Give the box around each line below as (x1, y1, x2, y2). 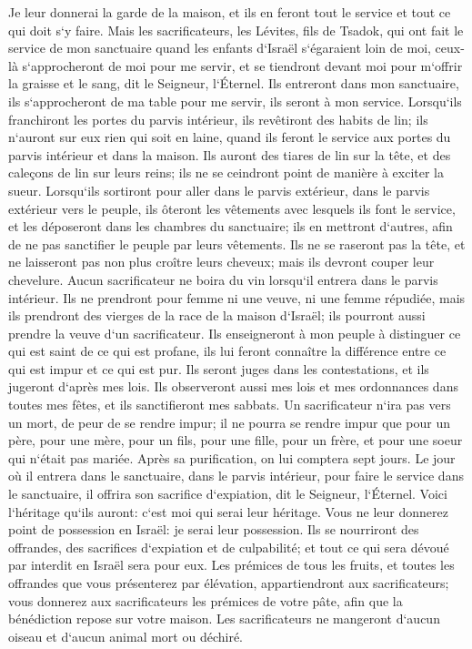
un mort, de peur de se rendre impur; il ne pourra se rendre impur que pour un (8, 412, 450, 431)
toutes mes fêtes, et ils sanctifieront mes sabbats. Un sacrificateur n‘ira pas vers (8, 395, 451, 414)
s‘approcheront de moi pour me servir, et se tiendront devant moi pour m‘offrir (22, 56, 463, 75)
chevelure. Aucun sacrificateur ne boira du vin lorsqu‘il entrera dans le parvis (8, 269, 438, 289)
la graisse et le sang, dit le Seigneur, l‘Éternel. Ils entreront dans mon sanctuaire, (8, 74, 459, 93)
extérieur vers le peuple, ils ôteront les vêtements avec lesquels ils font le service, (8, 198, 456, 218)
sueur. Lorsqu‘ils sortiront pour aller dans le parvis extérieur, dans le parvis (8, 180, 430, 199)
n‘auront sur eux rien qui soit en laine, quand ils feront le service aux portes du (8, 127, 451, 147)
